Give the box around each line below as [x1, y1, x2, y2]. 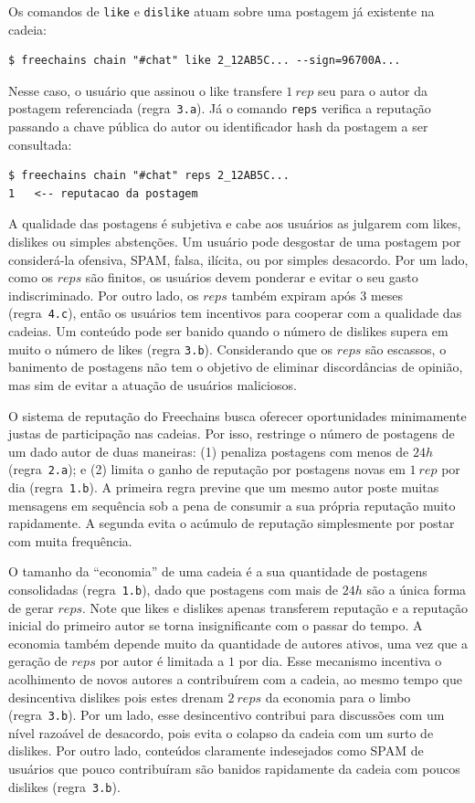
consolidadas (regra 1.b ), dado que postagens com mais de [8, 580, 339, 598]
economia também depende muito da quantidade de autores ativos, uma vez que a [8, 633, 468, 652]
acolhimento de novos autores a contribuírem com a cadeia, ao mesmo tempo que [8, 670, 462, 689]
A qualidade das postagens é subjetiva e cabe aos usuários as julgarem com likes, [8, 214, 461, 233]
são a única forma [366, 580, 467, 598]
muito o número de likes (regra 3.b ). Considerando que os [8, 339, 333, 358]
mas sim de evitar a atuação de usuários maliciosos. [8, 375, 297, 394]
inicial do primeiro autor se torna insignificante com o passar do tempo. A [8, 616, 423, 635]
